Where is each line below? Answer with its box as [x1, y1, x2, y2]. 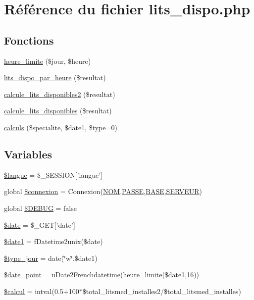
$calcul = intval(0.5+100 [4, 286, 79, 296]
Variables [4, 146, 52, 161]
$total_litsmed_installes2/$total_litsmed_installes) [82, 286, 241, 296]
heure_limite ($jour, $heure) [4, 55, 91, 66]
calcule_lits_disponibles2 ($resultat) [4, 89, 115, 99]
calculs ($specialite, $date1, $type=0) [4, 122, 117, 132]
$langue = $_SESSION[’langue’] [4, 169, 102, 180]
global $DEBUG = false [4, 202, 77, 213]
